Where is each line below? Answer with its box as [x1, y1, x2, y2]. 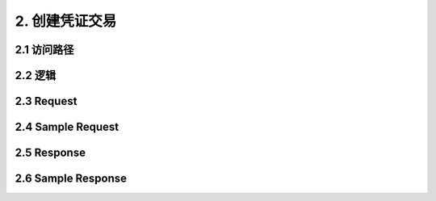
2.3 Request [15, 94, 78, 108]
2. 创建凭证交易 [15, 12, 117, 30]
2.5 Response [15, 146, 86, 160]
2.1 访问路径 [15, 43, 74, 57]
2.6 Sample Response [15, 172, 128, 186]
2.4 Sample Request [15, 120, 119, 134]
